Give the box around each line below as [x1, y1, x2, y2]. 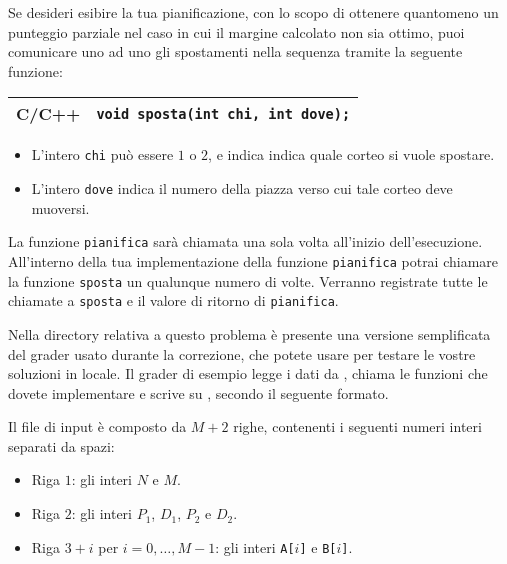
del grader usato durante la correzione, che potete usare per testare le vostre [8, 343, 476, 364]
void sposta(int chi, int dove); [96, 105, 351, 122]
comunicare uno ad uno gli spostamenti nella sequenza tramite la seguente [8, 41, 463, 62]
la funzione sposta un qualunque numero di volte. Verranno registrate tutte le [8, 270, 488, 291]
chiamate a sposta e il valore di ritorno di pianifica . [8, 290, 339, 311]
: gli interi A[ [215, 536, 295, 557]
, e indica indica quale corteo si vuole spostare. [208, 144, 495, 165]
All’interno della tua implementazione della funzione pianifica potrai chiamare [8, 250, 499, 271]
